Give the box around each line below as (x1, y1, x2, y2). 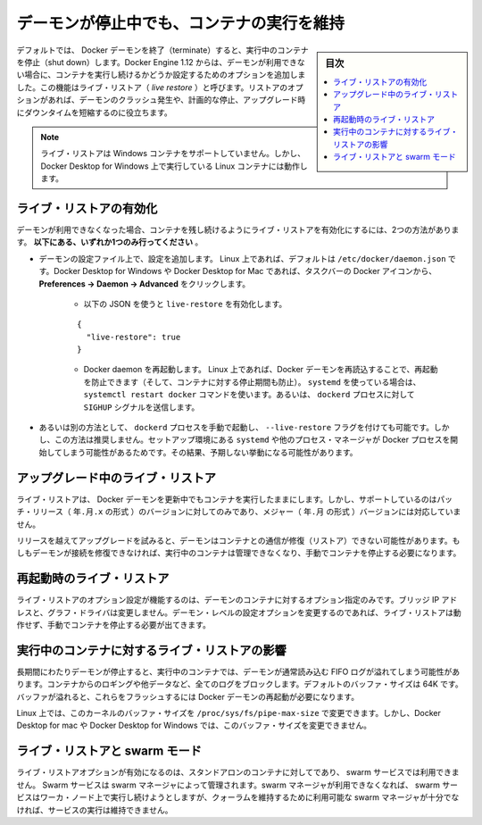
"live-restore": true (86, 331, 181, 342)
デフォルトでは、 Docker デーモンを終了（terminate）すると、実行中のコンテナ (16, 45, 310, 55)
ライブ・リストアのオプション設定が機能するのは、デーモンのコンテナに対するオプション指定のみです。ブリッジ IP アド (16, 595, 458, 605)
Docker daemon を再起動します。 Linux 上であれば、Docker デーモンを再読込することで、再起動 (83, 364, 438, 375)
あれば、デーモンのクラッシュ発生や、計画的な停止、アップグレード (47, 95, 298, 105)
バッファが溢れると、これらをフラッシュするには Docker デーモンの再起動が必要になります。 (16, 691, 360, 702)
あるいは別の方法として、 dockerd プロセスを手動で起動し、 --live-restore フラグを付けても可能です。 (38, 422, 435, 433)
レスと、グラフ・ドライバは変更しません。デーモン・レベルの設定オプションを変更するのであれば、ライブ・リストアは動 (16, 607, 461, 618)
